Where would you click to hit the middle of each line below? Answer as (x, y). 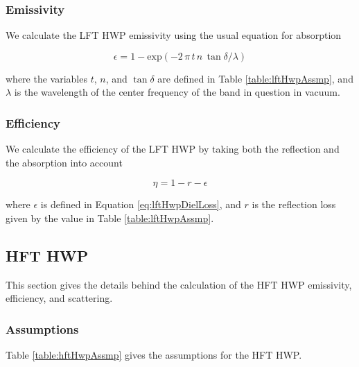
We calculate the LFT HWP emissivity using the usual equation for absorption (174, 35)
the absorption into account (64, 162)
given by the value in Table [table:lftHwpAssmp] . (110, 218)
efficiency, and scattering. (59, 298)
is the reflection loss (294, 204)
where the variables (46, 78)
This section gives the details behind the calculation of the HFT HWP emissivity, (179, 284)
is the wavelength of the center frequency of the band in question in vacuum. (177, 92)
